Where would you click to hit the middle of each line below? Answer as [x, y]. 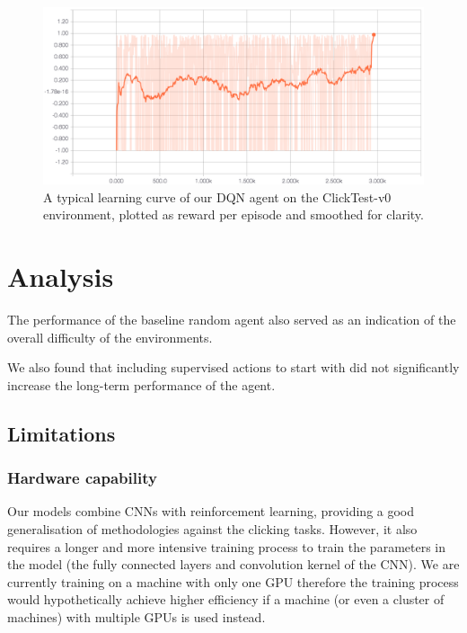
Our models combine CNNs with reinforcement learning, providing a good [211, 511]
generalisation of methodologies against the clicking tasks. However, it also [212, 528]
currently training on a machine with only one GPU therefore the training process [233, 581]
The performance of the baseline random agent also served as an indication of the [232, 319]
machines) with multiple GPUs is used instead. [137, 616]
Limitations [62, 433]
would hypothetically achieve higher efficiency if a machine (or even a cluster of [226, 599]
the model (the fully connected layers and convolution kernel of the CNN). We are [233, 564]
